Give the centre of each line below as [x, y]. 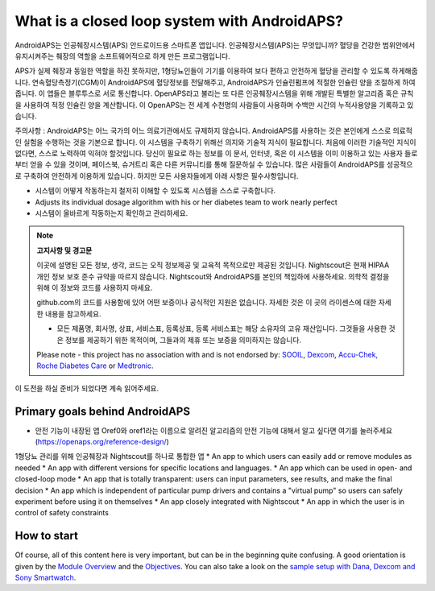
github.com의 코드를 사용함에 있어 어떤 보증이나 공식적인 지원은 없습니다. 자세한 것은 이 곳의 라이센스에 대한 [207, 303]
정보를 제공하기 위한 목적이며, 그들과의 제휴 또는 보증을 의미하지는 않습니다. [183, 340]
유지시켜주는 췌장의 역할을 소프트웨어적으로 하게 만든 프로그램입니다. [122, 56]
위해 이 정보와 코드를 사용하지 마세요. [95, 287]
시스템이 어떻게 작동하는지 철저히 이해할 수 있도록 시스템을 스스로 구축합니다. [155, 191]
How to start [46, 536]
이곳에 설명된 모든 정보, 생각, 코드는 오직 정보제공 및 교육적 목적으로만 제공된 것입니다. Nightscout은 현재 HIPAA [213, 265]
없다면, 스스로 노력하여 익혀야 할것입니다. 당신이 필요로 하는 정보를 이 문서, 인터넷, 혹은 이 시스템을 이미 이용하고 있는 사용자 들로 [216, 154]
